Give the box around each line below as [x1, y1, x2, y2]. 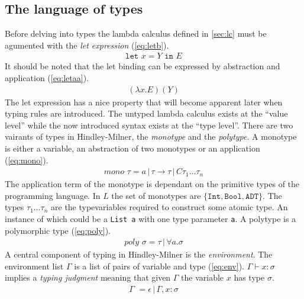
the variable [181, 271, 224, 284]
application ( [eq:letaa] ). [5, 72, 89, 84]
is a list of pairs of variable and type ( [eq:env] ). [74, 259, 244, 272]
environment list [5, 259, 64, 272]
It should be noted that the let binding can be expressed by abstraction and [5, 60, 280, 72]
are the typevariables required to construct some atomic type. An [51, 201, 288, 213]
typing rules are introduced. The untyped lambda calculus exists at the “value [5, 107, 288, 120]
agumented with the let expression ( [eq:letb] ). [5, 38, 169, 51]
